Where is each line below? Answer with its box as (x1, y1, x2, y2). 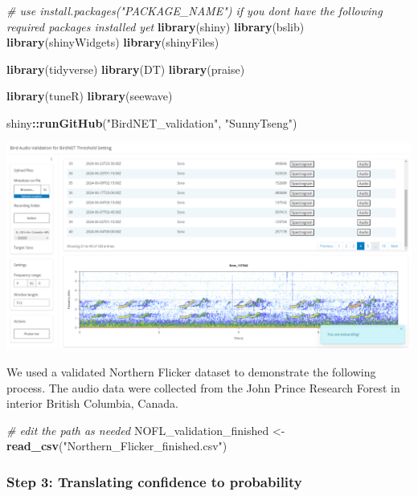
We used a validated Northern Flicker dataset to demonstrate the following (6, 364, 376, 380)
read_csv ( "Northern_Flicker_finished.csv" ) (6, 437, 227, 454)
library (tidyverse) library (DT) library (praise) (6, 60, 245, 77)
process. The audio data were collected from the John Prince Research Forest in (6, 379, 400, 396)
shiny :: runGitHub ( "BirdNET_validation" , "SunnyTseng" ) (6, 114, 297, 131)
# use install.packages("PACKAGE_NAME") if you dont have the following (6, 2, 383, 18)
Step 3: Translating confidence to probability (6, 471, 302, 491)
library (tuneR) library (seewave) (6, 87, 173, 104)
